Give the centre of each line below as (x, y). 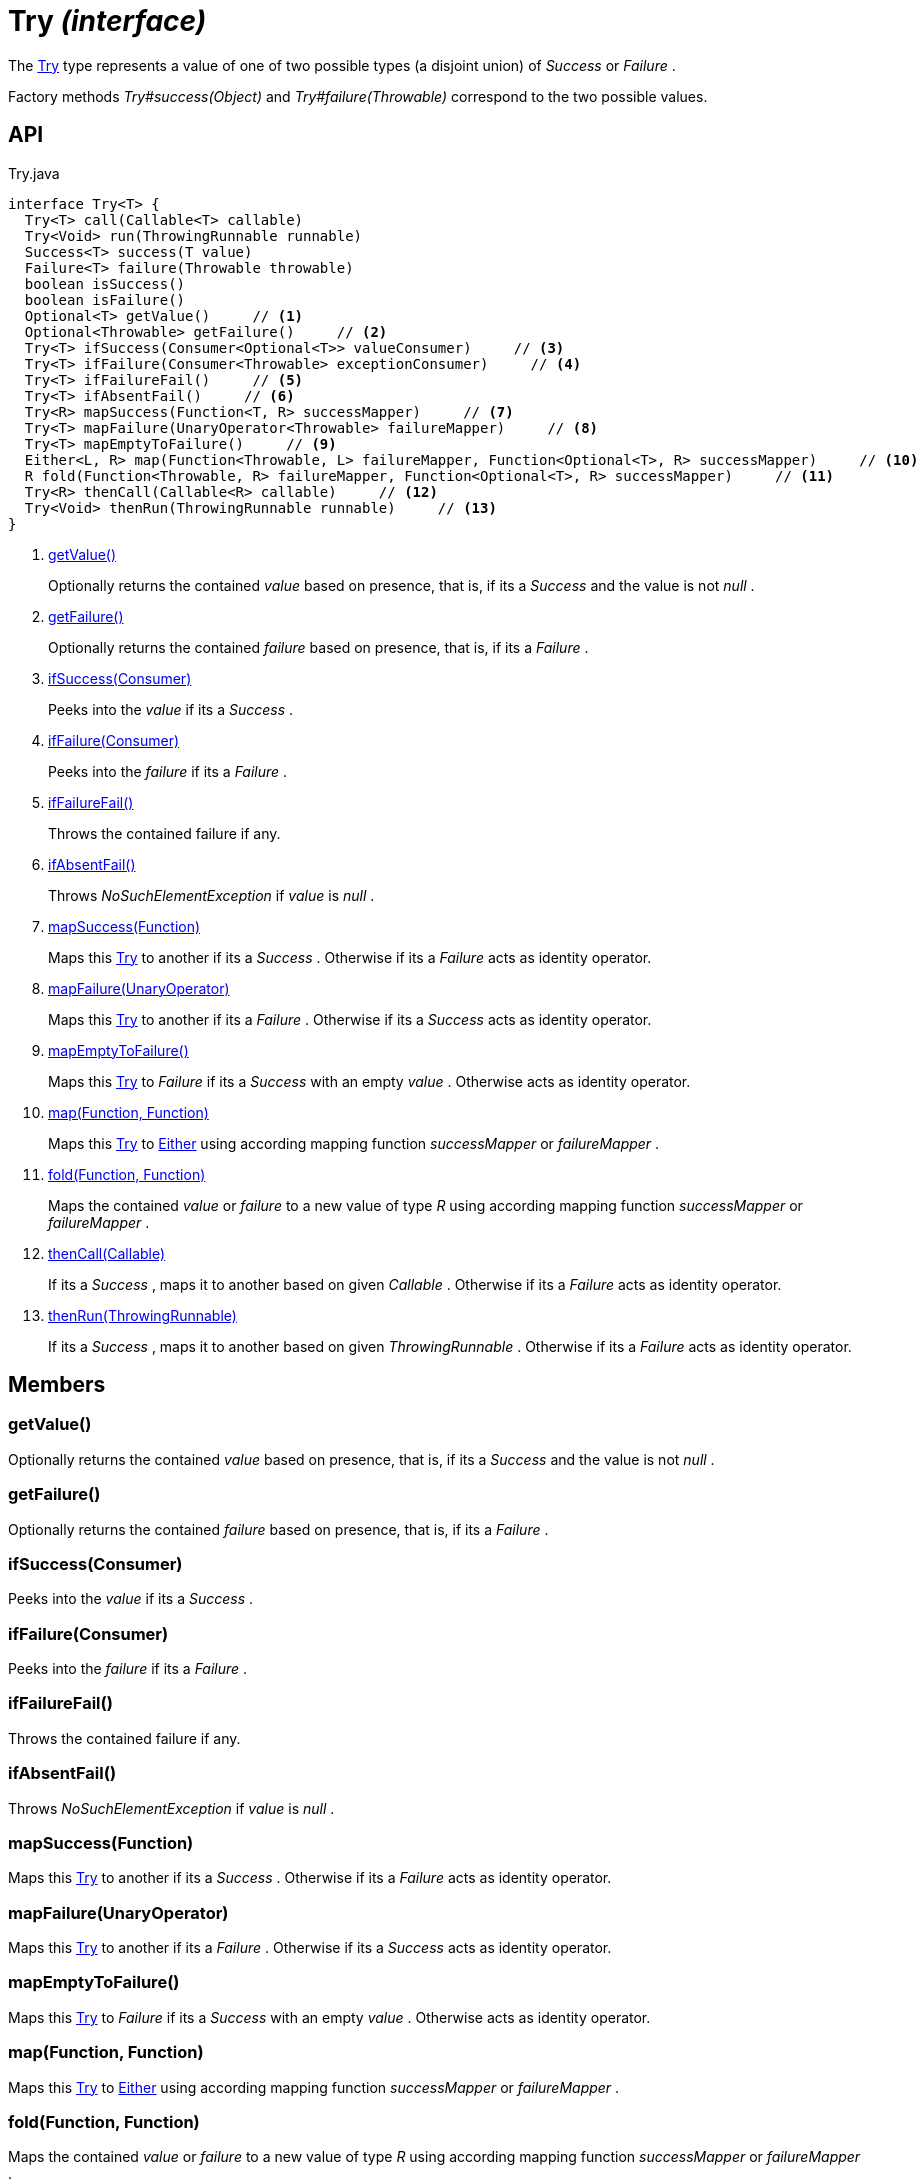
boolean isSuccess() (105, 283)
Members (57, 1385)
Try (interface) (107, 21)
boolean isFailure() (105, 299)
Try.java (34, 173)
